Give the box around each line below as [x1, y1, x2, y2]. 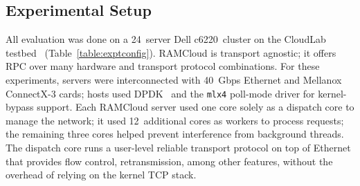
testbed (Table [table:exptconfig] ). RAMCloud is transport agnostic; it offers [6, 45, 336, 59]
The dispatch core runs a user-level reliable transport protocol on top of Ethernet [6, 140, 351, 155]
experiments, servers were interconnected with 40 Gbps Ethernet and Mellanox [6, 72, 342, 86]
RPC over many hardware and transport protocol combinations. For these [6, 59, 320, 73]
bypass [6, 100, 34, 114]
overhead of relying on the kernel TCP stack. [6, 167, 197, 182]
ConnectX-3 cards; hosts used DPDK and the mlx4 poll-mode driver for [6, 86, 315, 100]
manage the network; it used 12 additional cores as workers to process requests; [6, 113, 344, 127]
